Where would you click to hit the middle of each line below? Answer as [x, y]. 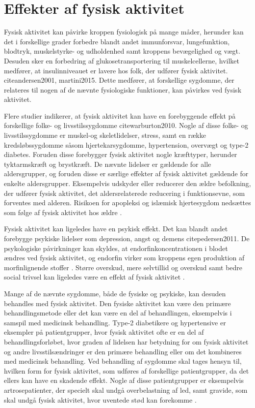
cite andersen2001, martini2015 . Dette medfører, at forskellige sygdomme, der [119, 80]
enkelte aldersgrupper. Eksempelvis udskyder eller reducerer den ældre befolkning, [127, 183]
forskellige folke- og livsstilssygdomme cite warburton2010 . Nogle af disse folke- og [126, 125]
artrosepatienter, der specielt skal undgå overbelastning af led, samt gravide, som [126, 390]
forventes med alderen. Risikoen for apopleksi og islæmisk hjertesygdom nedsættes [127, 203]
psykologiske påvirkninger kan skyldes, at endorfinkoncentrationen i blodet [116, 248]
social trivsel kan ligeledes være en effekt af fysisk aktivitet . [94, 277]
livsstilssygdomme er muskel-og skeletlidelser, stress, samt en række [105, 135]
